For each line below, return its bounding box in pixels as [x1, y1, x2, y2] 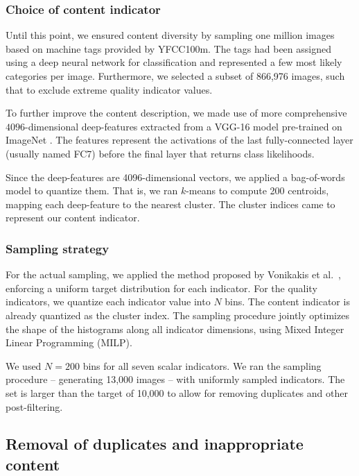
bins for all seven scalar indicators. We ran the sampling [82, 358, 322, 373]
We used [6, 358, 42, 373]
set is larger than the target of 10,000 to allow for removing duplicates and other [6, 385, 348, 400]
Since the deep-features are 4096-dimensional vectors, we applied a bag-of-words [6, 169, 345, 184]
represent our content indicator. [6, 210, 140, 225]
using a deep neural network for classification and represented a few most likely [6, 55, 342, 69]
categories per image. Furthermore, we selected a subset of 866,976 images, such [6, 69, 345, 83]
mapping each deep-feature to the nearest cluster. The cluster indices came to [6, 196, 335, 211]
